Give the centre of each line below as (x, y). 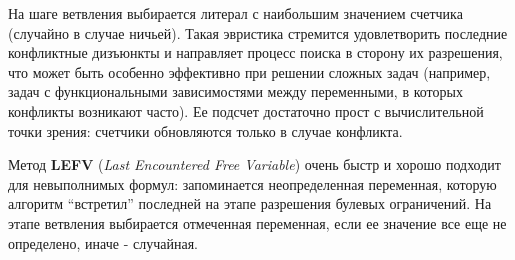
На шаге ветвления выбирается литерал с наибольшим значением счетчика (235, 13)
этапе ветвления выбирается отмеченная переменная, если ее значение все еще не (257, 222)
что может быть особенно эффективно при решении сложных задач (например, (249, 71)
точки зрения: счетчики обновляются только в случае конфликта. (205, 130)
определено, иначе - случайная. (103, 242)
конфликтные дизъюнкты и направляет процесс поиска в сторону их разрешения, (255, 52)
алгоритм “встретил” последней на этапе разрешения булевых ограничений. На (250, 203)
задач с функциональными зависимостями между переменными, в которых (235, 91)
